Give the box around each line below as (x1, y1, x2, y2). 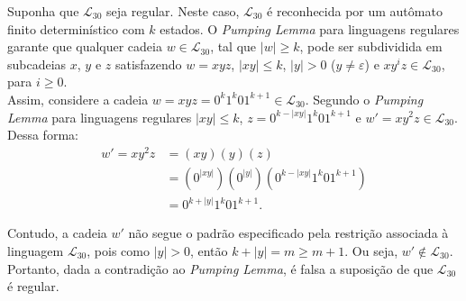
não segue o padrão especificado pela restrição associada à (128, 223, 449, 242)
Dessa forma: (7, 125, 78, 144)
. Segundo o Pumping (305, 89, 424, 108)
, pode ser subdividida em (299, 37, 443, 56)
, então (189, 241, 228, 260)
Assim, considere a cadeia (7, 89, 149, 108)
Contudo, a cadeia (7, 223, 107, 242)
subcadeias (7, 54, 67, 73)
